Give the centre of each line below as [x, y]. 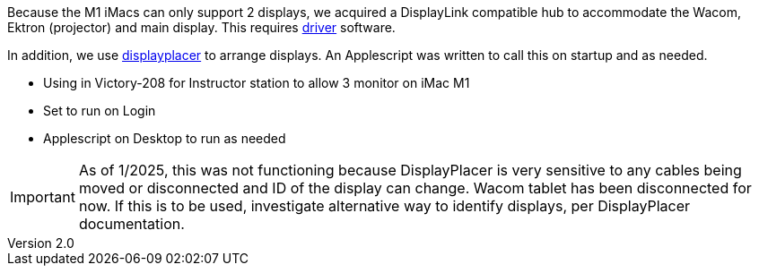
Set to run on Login [100, 111]
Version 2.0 [41, 243]
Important [43, 197]
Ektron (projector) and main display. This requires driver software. [201, 27]
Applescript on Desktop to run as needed [165, 138]
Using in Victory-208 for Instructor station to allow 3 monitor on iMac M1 [257, 83]
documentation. [131, 224]
